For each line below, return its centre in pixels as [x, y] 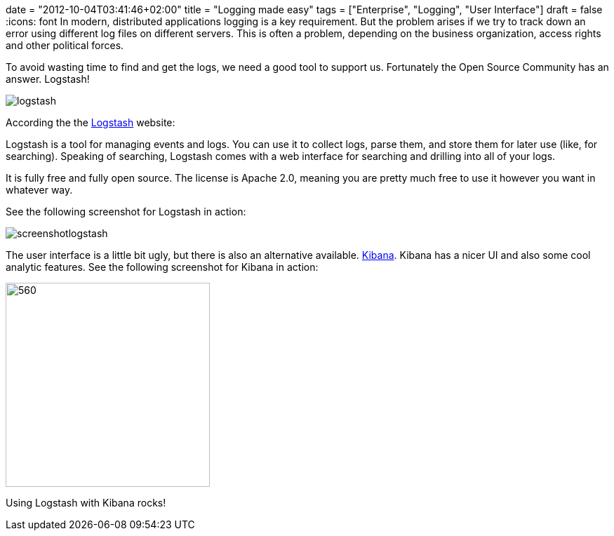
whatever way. [39, 190]
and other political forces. [65, 45]
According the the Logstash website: [91, 122]
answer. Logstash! [48, 79]
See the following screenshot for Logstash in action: [126, 212]
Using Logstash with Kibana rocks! [86, 503]
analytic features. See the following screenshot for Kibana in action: [162, 267]
